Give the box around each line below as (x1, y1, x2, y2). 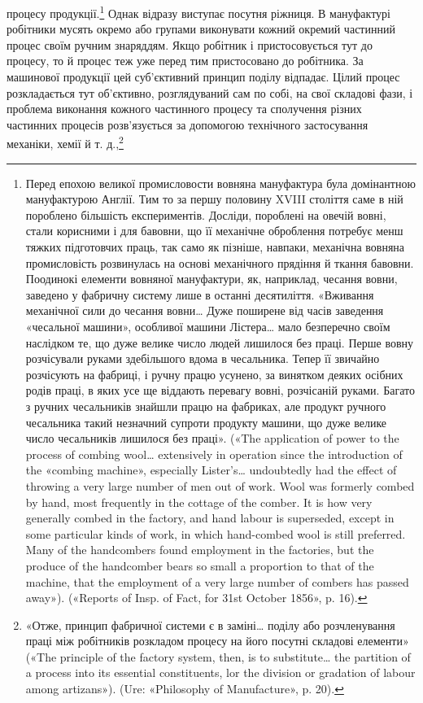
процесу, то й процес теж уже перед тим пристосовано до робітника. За (7, 52, 364, 69)
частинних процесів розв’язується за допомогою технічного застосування (7, 116, 368, 133)
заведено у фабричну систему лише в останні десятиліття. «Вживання (25, 286, 374, 303)
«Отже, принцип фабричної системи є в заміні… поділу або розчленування (25, 616, 395, 633)
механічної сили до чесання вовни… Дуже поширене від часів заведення (25, 302, 384, 319)
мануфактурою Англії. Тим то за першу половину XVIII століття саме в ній (25, 190, 403, 207)
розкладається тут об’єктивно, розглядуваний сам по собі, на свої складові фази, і (7, 84, 413, 101)
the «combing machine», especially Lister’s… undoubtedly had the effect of (25, 461, 397, 478)
